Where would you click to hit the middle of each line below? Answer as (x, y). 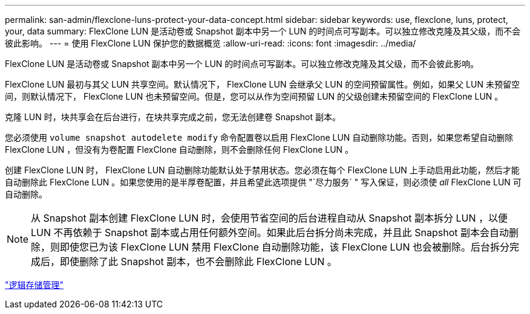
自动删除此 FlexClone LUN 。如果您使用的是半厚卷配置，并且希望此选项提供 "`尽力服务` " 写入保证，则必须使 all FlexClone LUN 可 (263, 182)
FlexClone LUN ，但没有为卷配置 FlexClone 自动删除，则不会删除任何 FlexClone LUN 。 (179, 149)
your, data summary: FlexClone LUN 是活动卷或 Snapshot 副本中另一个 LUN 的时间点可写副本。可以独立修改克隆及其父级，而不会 (263, 31)
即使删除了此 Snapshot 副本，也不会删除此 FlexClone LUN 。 (198, 261)
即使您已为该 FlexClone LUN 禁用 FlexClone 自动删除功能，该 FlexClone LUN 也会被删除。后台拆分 (285, 247)
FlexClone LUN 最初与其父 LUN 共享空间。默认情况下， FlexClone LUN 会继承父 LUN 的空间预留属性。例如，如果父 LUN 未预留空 (262, 84)
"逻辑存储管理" (34, 285)
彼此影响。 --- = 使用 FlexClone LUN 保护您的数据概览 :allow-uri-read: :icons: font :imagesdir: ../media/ (211, 43)
